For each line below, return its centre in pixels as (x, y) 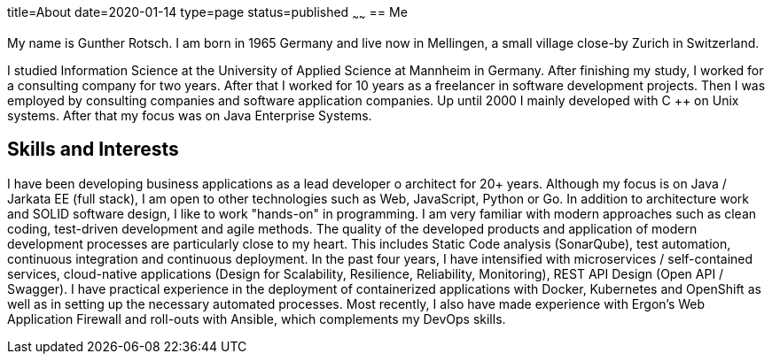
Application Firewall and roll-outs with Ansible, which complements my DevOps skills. (257, 319)
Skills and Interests (93, 150)
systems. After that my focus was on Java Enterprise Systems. (190, 115)
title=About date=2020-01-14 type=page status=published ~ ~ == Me (207, 14)
